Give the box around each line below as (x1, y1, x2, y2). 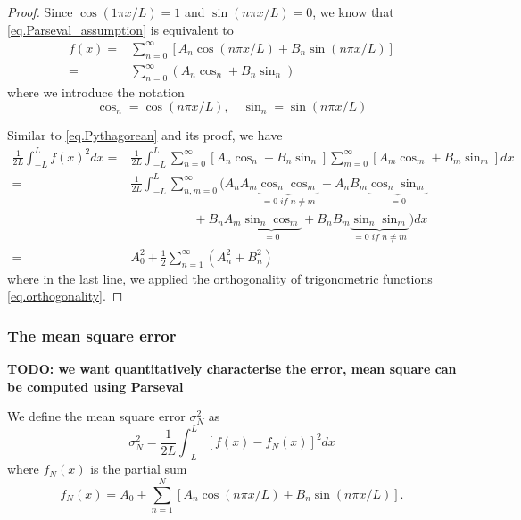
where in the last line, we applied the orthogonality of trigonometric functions (7, 268, 433, 287)
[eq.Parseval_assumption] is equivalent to (7, 20, 234, 38)
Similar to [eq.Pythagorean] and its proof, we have (7, 126, 283, 144)
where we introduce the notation (7, 82, 185, 101)
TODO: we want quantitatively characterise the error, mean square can (7, 359, 457, 378)
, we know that (312, 3, 394, 21)
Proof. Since (7, 3, 73, 21)
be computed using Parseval (7, 376, 184, 395)
